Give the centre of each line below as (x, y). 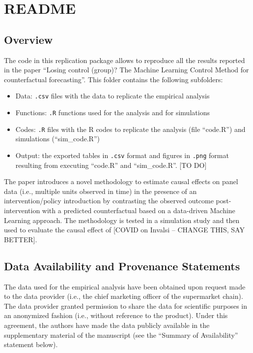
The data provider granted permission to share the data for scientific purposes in (126, 305)
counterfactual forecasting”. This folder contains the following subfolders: (113, 79)
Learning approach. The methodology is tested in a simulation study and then (122, 220)
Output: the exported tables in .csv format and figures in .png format (122, 155)
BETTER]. (21, 239)
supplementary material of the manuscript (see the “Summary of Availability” (121, 335)
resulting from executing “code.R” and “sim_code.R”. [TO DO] (111, 165)
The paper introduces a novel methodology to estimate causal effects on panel (121, 181)
